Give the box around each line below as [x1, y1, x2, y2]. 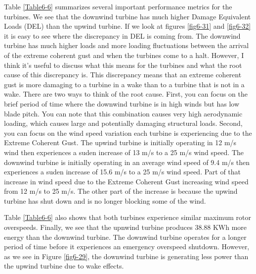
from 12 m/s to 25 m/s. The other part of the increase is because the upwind [4, 186, 238, 196]
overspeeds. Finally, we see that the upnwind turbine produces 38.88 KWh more [4, 222, 247, 232]
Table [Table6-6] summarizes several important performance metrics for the [4, 1, 232, 11]
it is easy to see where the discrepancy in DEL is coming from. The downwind [4, 30, 241, 41]
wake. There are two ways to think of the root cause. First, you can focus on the [4, 89, 248, 99]
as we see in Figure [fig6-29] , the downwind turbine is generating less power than [4, 251, 249, 261]
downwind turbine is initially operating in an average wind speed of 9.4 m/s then [4, 157, 250, 167]
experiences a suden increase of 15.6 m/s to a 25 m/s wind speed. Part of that [4, 166, 241, 177]
